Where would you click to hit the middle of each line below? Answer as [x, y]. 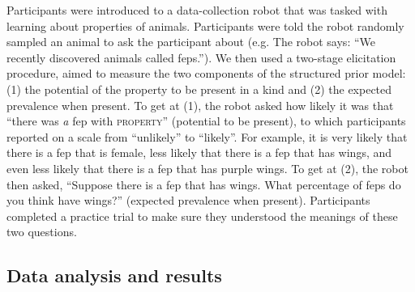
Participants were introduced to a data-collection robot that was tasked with [197, 10]
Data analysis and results [114, 275]
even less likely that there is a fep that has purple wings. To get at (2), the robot [207, 168]
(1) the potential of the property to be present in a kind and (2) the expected [199, 89]
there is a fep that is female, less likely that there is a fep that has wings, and [199, 152]
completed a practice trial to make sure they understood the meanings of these [202, 216]
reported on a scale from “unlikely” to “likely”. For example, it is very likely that [207, 136]
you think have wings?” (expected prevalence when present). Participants [188, 200]
